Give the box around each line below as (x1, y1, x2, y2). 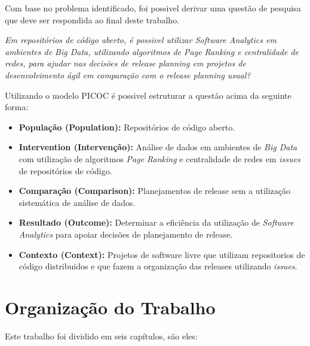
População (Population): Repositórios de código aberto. (19, 120, 235, 133)
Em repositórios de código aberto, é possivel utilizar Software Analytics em (5, 34, 277, 46)
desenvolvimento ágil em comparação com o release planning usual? (5, 68, 251, 81)
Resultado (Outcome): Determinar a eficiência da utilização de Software (19, 216, 294, 229)
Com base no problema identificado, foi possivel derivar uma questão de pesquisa (5, 2, 301, 14)
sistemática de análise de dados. (19, 196, 136, 208)
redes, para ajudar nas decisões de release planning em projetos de (5, 57, 246, 69)
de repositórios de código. (19, 164, 112, 177)
